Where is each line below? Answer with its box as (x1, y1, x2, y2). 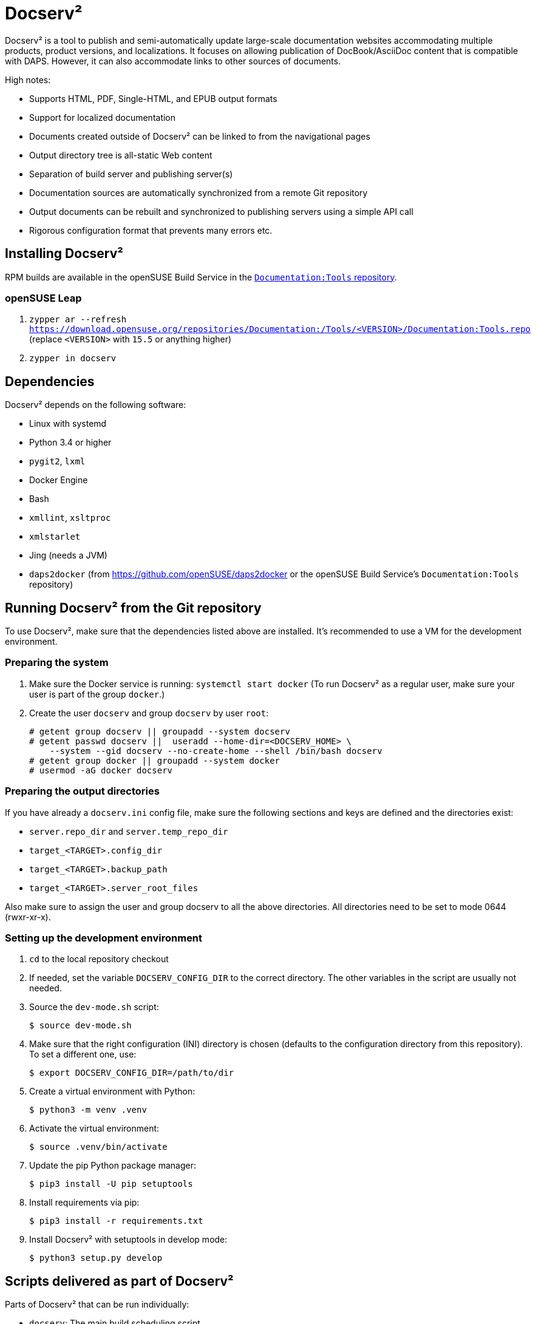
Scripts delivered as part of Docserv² (5, 1273, 234, 1289)
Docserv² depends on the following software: (5, 399, 186, 410)
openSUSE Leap (5, 291, 82, 304)
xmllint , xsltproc (29, 512, 111, 523)
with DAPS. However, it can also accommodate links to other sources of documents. (5, 55, 341, 66)
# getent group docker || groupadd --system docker (29, 755, 280, 766)
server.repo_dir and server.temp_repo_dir (29, 826, 228, 837)
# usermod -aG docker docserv (29, 765, 173, 775)
